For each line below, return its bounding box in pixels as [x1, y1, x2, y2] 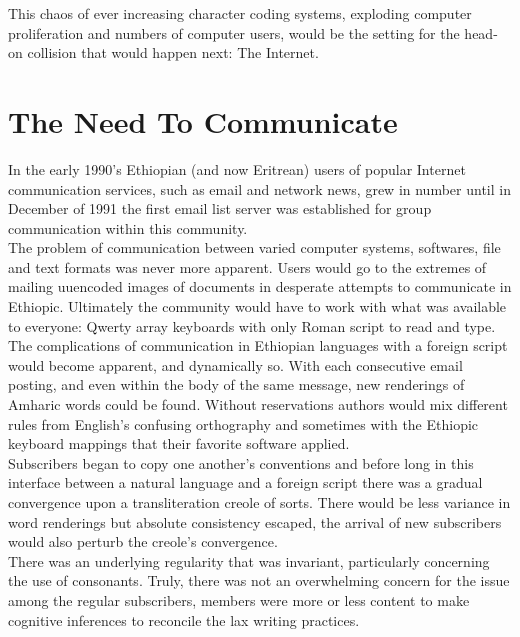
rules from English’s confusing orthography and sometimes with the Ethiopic [8, 413, 479, 434]
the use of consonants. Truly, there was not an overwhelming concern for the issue [8, 570, 510, 591]
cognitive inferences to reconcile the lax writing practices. [8, 609, 360, 630]
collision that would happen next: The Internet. [27, 42, 319, 63]
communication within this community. [8, 217, 248, 238]
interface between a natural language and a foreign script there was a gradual [8, 472, 483, 493]
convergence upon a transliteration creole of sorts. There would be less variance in [8, 492, 511, 512]
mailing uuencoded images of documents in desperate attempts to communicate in [8, 276, 512, 297]
